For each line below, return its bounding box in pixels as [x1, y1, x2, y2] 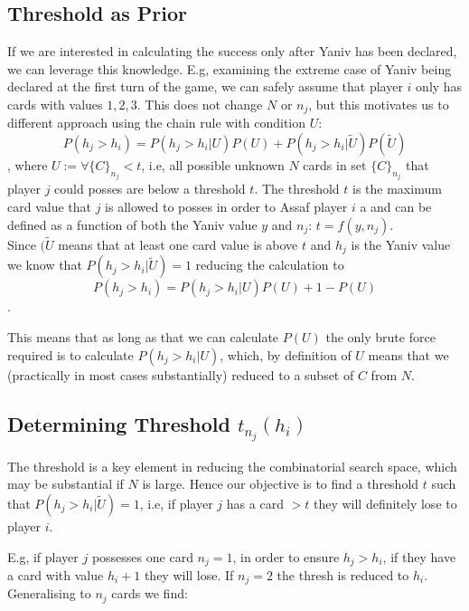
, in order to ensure [232, 547, 340, 566]
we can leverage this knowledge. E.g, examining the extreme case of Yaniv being [7, 59, 452, 78]
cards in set [303, 156, 367, 175]
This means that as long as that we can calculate [7, 327, 279, 346]
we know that [7, 255, 82, 274]
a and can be [360, 197, 432, 216]
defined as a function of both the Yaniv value [7, 215, 258, 234]
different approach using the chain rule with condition [7, 113, 306, 132]
